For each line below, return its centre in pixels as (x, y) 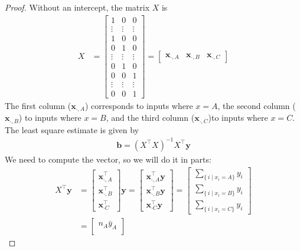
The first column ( (38, 105)
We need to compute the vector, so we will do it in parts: (108, 159)
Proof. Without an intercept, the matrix (77, 7)
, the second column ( (257, 105)
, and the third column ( (150, 118)
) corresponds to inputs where (139, 105)
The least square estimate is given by (72, 129)
